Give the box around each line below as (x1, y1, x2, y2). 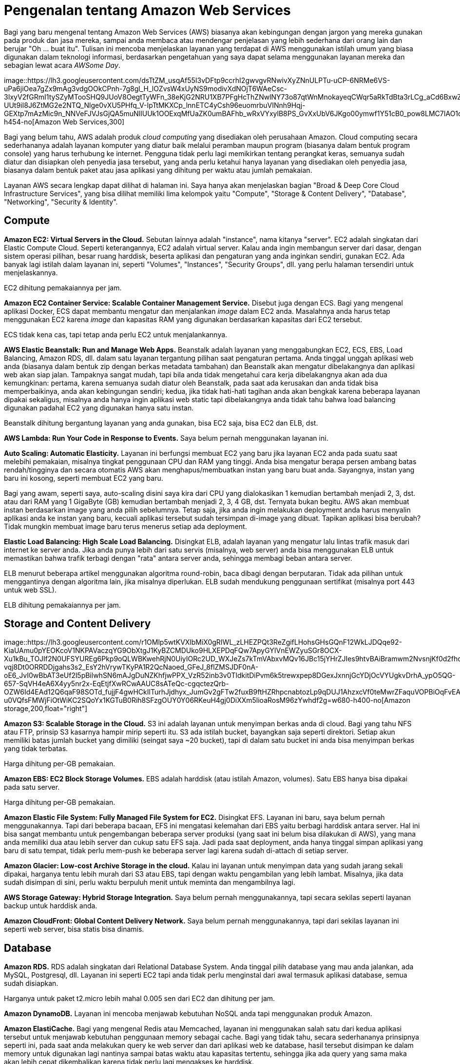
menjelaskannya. (4, 268, 58, 277)
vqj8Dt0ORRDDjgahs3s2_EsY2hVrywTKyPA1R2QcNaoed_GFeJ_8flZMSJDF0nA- (4, 663, 259, 672)
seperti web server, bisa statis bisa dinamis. (4, 925, 144, 934)
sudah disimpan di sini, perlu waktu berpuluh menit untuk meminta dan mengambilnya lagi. (4, 878, 295, 887)
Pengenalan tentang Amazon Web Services (4, 2, 291, 19)
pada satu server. (4, 783, 60, 792)
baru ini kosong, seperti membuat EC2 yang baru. (4, 473, 163, 482)
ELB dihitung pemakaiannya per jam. (4, 600, 121, 609)
